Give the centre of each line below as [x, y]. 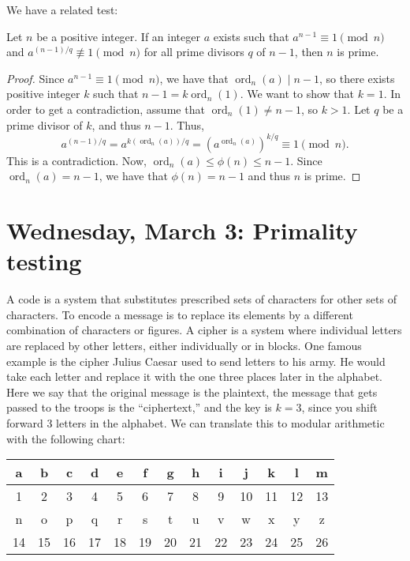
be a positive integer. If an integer [118, 36]
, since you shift [339, 407]
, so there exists [357, 78]
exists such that [251, 36]
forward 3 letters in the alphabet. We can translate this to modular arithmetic [196, 422]
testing [44, 261]
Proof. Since [35, 78]
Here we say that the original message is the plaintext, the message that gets [192, 392]
